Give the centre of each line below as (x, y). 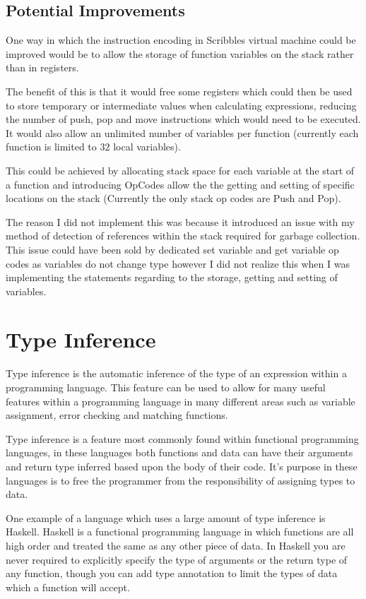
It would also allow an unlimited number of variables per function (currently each (182, 132)
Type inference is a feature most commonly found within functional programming (182, 438)
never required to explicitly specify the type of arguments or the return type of (177, 559)
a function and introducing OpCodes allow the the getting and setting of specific (180, 184)
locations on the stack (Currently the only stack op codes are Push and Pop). (173, 198)
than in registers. (42, 67)
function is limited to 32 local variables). (93, 147)
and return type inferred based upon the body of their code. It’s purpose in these (182, 466)
